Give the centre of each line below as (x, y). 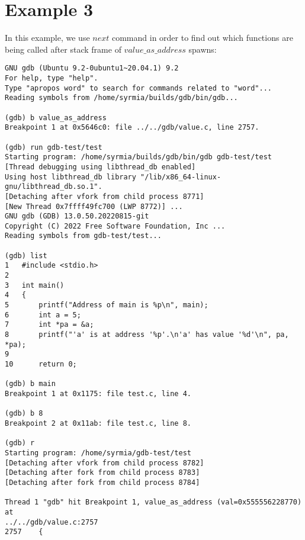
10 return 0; (41, 364)
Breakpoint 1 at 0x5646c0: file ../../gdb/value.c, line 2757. (132, 128)
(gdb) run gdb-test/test (54, 147)
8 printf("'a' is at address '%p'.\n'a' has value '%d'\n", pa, (147, 335)
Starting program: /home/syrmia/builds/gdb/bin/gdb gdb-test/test (139, 157)
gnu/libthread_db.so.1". (54, 187)
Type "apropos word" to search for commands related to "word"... (139, 88)
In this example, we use (47, 38)
